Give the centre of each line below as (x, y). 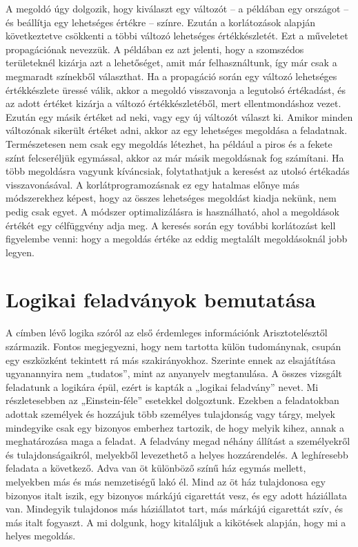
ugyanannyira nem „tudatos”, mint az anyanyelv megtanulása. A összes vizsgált (174, 373)
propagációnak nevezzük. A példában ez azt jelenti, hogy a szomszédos (155, 49)
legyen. (20, 252)
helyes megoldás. (41, 536)
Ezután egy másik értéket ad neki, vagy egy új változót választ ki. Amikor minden (179, 116)
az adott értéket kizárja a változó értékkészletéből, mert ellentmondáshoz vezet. (173, 103)
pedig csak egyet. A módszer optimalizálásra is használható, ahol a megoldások (172, 211)
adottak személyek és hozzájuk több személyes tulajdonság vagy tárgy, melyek (170, 413)
